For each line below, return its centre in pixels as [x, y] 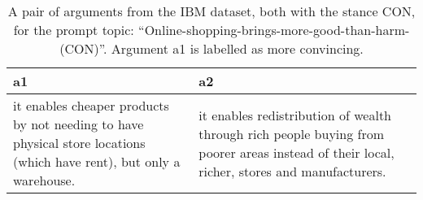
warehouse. [44, 180]
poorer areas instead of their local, [297, 152]
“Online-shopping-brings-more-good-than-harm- [274, 30]
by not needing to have [78, 124]
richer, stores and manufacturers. [292, 171]
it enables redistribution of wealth [295, 115]
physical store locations [79, 143]
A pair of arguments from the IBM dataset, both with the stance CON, [211, 11]
